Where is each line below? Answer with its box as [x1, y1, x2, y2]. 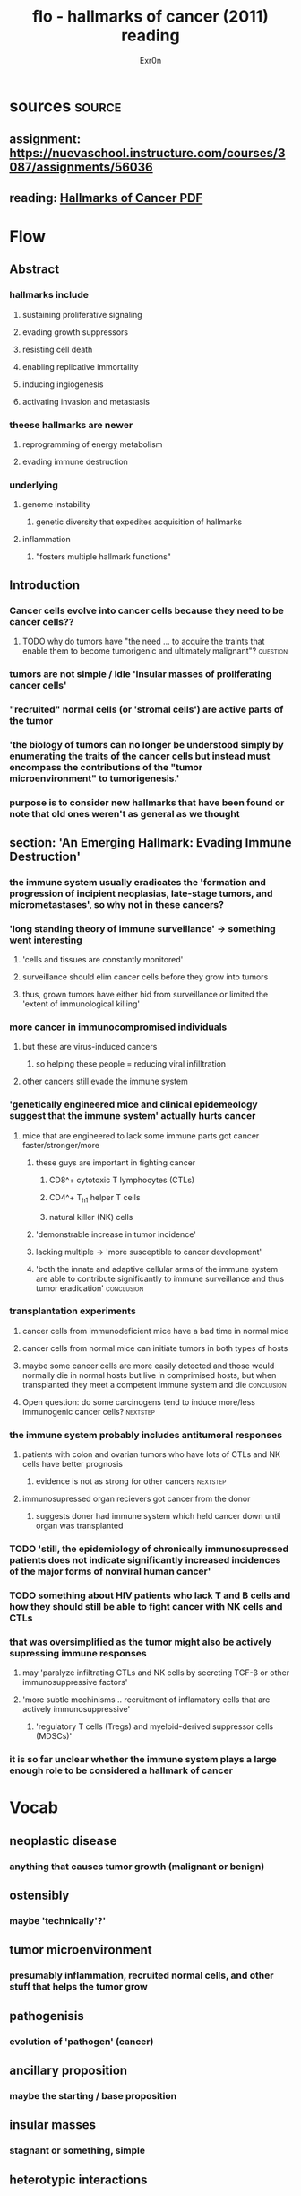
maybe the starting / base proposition [9, 2089, 177, 2102]
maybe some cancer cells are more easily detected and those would [21, 1360, 275, 1371]
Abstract [9, 262, 60, 277]
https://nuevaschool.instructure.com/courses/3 [9, 145, 286, 161]
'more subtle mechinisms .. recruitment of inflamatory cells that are [21, 1694, 271, 1705]
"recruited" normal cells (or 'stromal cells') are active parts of [9, 703, 284, 716]
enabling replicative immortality [21, 361, 139, 372]
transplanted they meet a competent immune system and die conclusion [21, 1379, 287, 1390]
